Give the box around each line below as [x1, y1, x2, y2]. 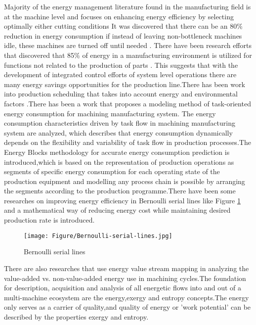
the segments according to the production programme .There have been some [4, 186, 236, 196]
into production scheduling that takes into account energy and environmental [4, 89, 238, 99]
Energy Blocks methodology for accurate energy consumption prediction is [4, 146, 230, 157]
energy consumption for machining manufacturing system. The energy [4, 108, 216, 118]
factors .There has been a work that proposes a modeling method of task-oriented [4, 98, 251, 108]
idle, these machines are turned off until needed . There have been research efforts [4, 40, 252, 50]
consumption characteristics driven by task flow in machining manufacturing [4, 118, 235, 128]
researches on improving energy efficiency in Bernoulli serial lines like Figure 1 [4, 195, 241, 205]
